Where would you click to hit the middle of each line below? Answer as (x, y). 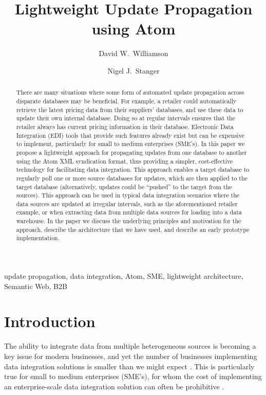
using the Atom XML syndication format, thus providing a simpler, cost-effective (125, 161)
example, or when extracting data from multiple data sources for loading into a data (129, 212)
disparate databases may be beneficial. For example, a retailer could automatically (126, 101)
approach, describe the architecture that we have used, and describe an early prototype (133, 229)
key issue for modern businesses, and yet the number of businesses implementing (131, 356)
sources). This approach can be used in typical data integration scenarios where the (128, 195)
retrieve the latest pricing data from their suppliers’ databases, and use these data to (130, 109)
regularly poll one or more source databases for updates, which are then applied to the (132, 178)
